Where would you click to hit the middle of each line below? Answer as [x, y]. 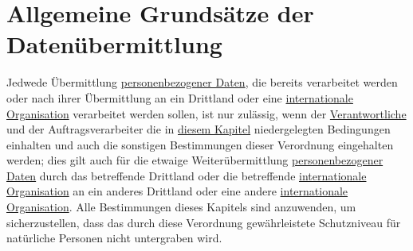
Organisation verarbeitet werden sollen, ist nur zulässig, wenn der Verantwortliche [206, 113]
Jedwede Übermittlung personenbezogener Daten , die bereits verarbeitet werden [202, 82]
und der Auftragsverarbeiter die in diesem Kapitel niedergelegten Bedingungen [199, 129]
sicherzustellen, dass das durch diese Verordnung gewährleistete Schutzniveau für [204, 222]
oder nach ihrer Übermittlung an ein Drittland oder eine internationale [180, 97]
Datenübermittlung [114, 44]
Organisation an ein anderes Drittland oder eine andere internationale [177, 191]
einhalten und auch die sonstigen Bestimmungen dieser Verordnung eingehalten [200, 144]
